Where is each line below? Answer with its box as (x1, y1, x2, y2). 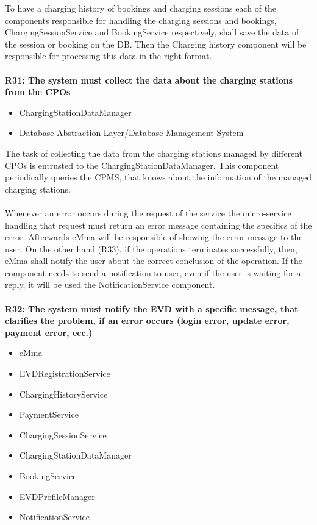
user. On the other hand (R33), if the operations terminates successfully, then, (5, 242, 297, 255)
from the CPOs (5, 85, 71, 98)
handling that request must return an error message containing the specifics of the (5, 218, 312, 231)
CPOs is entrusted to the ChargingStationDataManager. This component (5, 159, 279, 171)
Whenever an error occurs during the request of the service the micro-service (5, 206, 291, 219)
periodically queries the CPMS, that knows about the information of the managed (5, 171, 312, 184)
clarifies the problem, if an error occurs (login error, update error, (5, 314, 290, 327)
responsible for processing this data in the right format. (5, 49, 212, 62)
